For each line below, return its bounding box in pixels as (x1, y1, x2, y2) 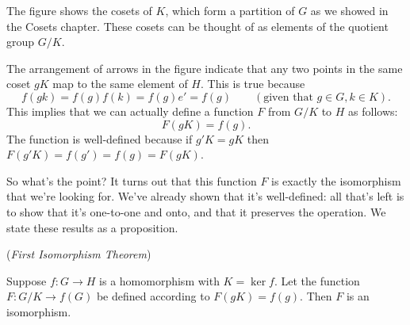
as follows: (348, 102, 398, 119)
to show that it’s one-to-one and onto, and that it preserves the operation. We (6, 203, 386, 220)
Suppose (6, 272, 47, 289)
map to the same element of (52, 75, 188, 92)
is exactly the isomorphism (271, 172, 401, 189)
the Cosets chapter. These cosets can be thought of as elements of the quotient (6, 17, 389, 34)
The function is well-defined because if (6, 130, 193, 147)
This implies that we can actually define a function (6, 102, 254, 119)
